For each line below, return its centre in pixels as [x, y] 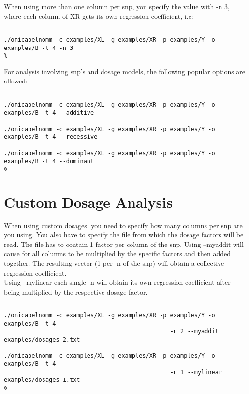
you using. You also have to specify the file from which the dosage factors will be [124, 235]
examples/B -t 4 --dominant [49, 161]
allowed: [16, 81]
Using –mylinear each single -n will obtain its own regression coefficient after [117, 282]
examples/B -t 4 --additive [49, 113]
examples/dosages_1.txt [42, 380]
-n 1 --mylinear [196, 372]
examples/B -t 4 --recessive [51, 137]
